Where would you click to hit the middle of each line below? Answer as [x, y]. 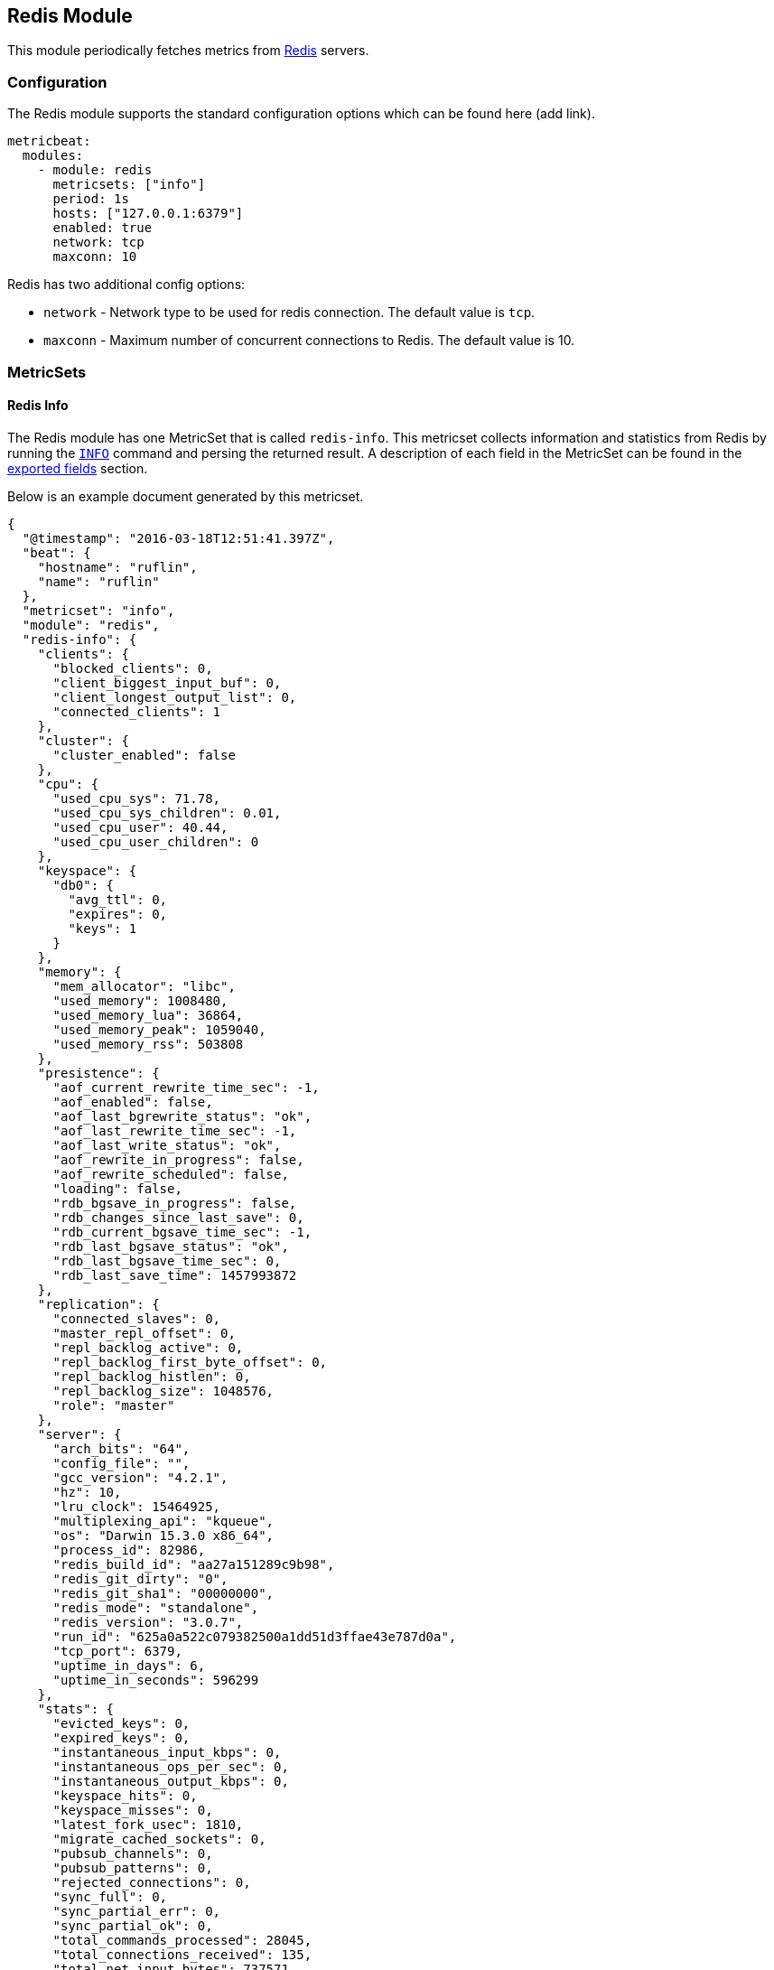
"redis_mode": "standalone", [156, 1607]
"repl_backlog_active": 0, [148, 1347]
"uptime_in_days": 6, [129, 1665]
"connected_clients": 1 [137, 711]
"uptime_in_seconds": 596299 [156, 1680]
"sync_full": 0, [110, 1896]
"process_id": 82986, [129, 1550]
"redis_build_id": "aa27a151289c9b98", [194, 1564]
